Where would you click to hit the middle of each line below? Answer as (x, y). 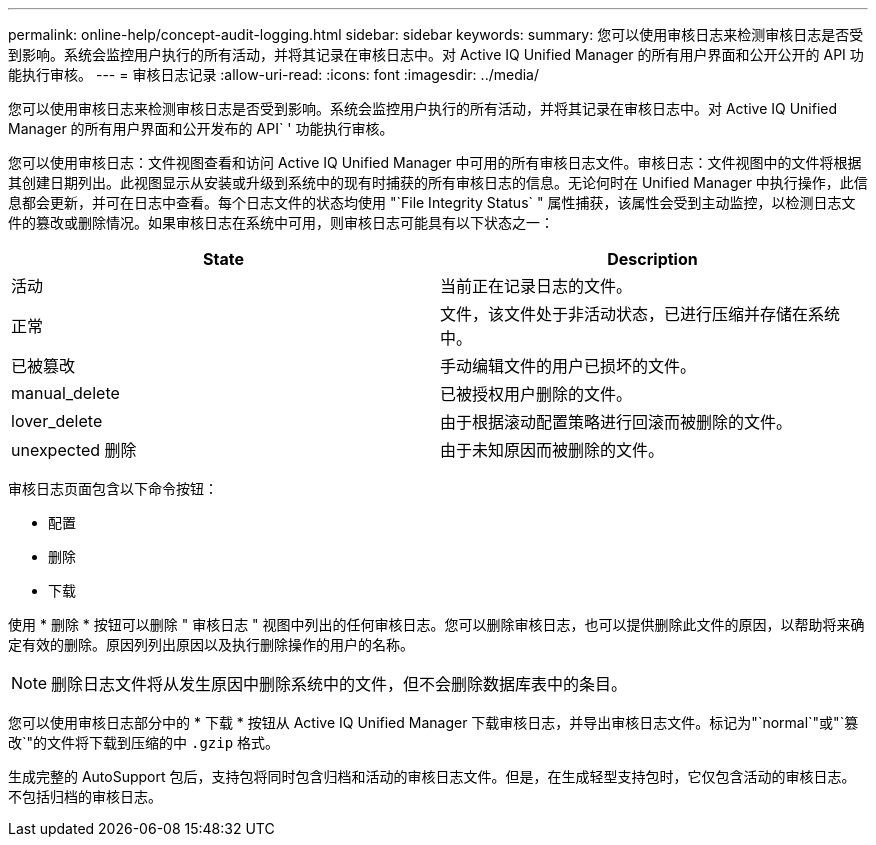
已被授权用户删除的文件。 (536, 394)
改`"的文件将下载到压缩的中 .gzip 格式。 (144, 742)
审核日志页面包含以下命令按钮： (113, 488)
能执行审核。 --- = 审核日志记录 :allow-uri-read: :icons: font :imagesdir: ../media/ (274, 74)
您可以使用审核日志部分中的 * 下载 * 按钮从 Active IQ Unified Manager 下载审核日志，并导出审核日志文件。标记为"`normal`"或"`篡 (433, 722)
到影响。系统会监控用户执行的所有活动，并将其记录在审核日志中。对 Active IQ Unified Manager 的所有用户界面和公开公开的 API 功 (436, 54)
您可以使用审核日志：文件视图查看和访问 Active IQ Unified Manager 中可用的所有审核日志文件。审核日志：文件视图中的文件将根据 (435, 162)
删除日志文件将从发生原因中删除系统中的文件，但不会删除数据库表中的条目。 (339, 684)
